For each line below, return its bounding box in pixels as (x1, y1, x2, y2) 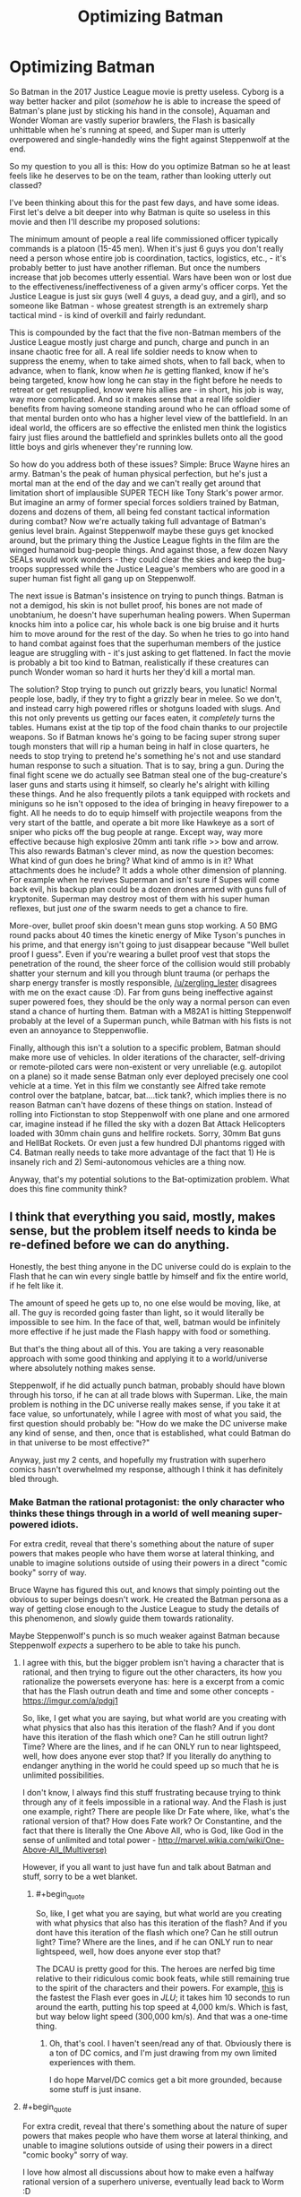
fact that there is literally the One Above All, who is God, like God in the (21, 1825, 284, 1836)
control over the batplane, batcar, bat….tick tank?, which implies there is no (9, 1090, 287, 1100)
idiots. (50, 1518, 79, 1530)
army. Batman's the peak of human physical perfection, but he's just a (9, 468, 268, 478)
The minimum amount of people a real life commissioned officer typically (9, 233, 279, 244)
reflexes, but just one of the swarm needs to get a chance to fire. (9, 902, 249, 913)
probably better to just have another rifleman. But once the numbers (9, 262, 262, 272)
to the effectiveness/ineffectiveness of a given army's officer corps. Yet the (9, 280, 288, 292)
